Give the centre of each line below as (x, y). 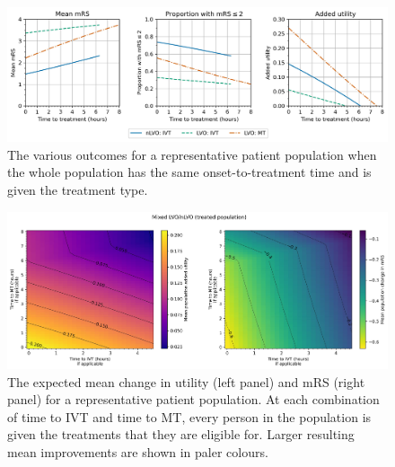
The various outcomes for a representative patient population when (192, 154)
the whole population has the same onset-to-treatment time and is (189, 172)
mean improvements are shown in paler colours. (138, 451)
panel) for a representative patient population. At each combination (193, 399)
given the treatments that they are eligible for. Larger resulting (181, 434)
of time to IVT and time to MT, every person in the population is (189, 416)
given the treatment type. (78, 190)
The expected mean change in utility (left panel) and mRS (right (186, 381)
